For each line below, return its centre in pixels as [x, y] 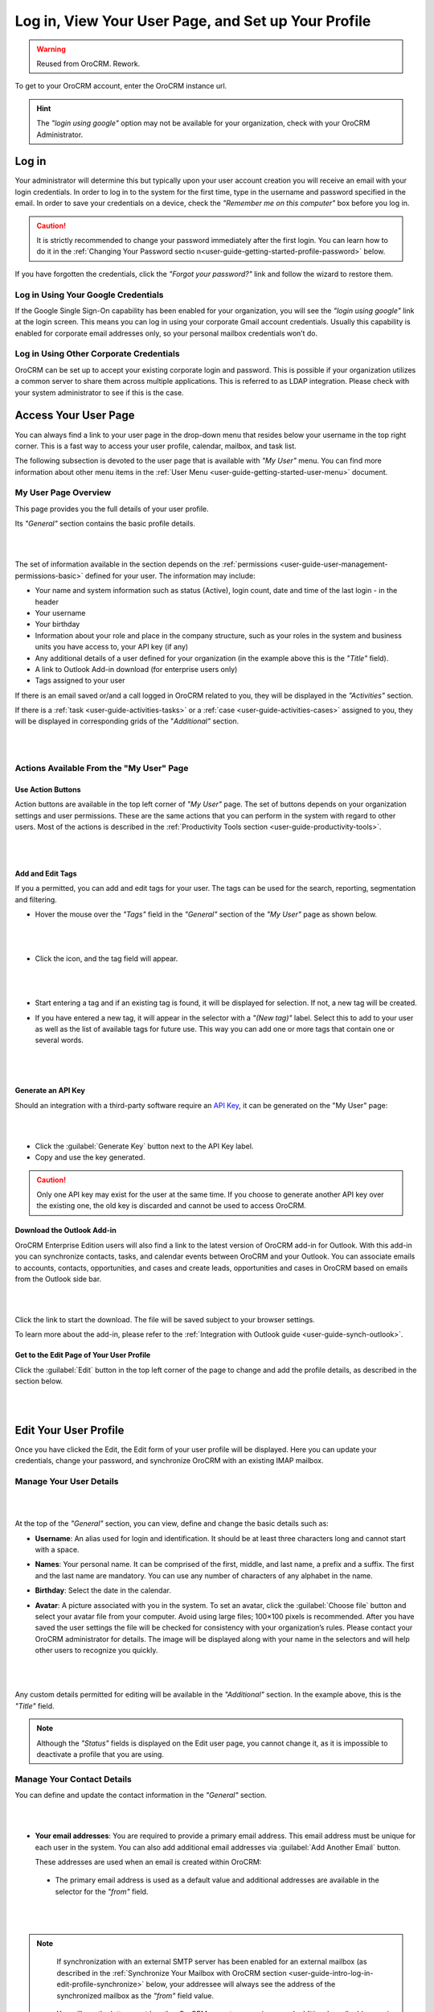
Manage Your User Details [67, 1482]
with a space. [57, 1550]
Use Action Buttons [48, 790]
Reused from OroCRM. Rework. [88, 64]
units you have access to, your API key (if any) [112, 647]
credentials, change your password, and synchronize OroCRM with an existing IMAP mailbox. [169, 1461]
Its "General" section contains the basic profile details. [105, 524]
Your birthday [57, 625]
